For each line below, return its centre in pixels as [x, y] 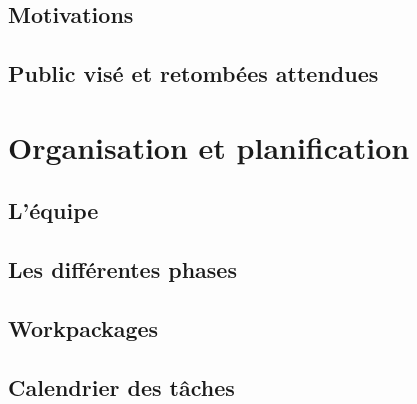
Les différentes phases [122, 269]
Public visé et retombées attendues [193, 73]
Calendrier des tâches [121, 386]
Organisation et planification [209, 146]
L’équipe [53, 210]
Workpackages [83, 327]
